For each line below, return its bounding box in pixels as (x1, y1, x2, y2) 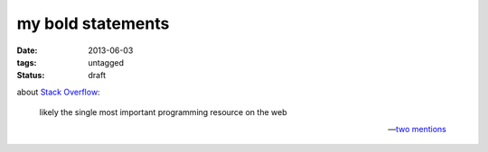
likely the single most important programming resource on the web (39, 107, 287, 118)
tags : (16, 57, 37, 67)
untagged (88, 57, 124, 67)
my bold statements (16, 13, 170, 33)
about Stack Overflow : (16, 86, 100, 97)
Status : (16, 70, 45, 81)
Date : (16, 45, 38, 56)
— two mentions (387, 123, 446, 134)
